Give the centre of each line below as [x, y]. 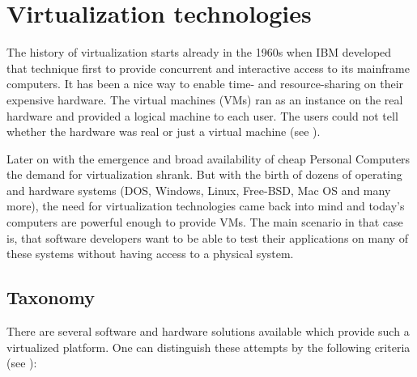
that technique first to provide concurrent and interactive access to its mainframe [208, 68]
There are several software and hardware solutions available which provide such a [208, 331]
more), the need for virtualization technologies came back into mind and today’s [206, 206]
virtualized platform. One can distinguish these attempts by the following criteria [208, 347]
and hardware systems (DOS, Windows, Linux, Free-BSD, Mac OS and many [199, 190]
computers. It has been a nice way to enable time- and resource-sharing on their [205, 84]
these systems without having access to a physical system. [150, 254]
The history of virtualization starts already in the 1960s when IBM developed [199, 52]
